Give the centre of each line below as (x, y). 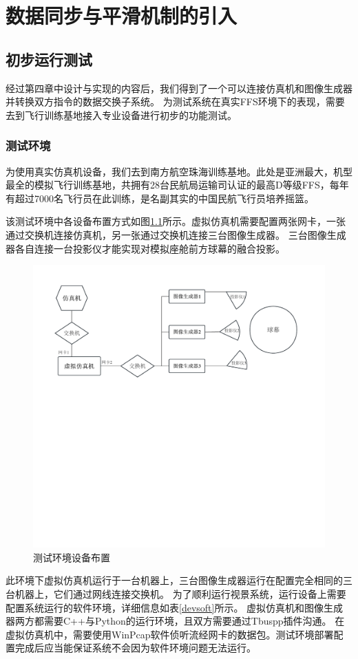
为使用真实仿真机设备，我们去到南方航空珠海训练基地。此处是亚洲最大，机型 (179, 171)
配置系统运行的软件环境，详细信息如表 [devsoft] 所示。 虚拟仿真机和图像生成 (175, 607)
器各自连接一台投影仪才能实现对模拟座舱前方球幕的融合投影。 (145, 248)
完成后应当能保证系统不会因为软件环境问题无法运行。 (135, 648)
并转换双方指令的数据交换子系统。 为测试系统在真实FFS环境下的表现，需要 (175, 101)
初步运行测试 (49, 59)
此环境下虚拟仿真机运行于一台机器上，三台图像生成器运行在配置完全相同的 (174, 580)
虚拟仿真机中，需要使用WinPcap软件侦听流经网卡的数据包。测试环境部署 (170, 634)
